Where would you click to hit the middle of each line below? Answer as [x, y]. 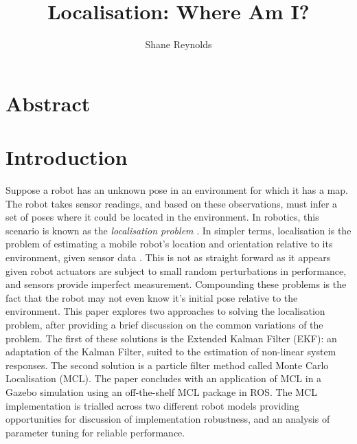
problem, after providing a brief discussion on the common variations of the [164, 324]
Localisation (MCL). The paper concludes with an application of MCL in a [164, 378]
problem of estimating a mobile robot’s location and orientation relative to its [169, 244]
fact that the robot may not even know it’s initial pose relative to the [152, 297]
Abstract [48, 103]
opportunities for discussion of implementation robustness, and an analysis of [168, 419]
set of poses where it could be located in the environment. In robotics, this [162, 217]
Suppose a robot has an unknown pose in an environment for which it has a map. [177, 190]
